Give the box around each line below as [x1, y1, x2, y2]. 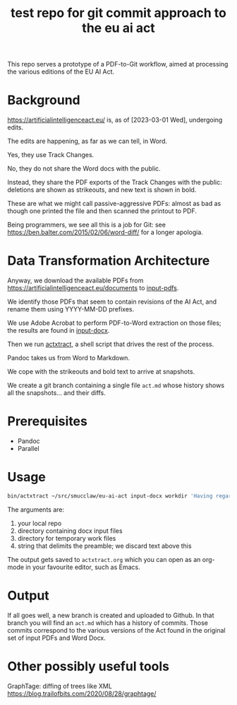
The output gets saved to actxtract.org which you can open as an [7, 555, 201, 563]
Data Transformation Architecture [7, 253, 210, 269]
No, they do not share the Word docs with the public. [7, 164, 161, 173]
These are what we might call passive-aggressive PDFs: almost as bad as [7, 200, 221, 208]
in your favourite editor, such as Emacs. [25, 563, 140, 571]
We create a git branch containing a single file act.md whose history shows [7, 381, 224, 390]
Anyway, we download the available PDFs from [7, 276, 144, 285]
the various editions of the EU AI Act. [7, 67, 115, 76]
